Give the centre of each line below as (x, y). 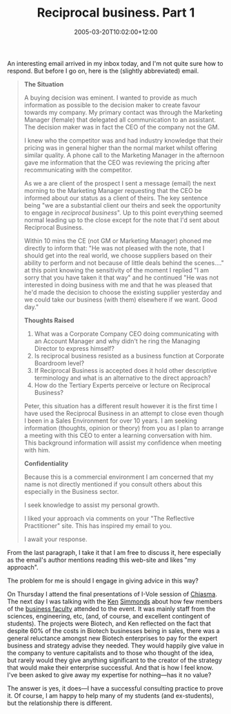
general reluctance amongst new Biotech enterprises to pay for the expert (112, 638)
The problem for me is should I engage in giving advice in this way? (103, 580)
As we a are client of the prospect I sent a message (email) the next (120, 183)
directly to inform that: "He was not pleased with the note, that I (114, 248)
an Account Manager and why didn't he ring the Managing (117, 341)
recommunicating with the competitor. (78, 170)
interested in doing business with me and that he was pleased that (118, 284)
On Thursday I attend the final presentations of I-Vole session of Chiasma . (112, 594)
